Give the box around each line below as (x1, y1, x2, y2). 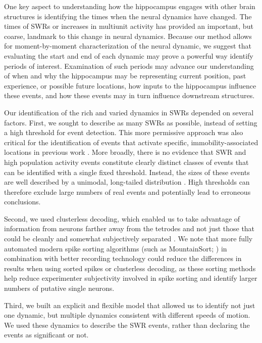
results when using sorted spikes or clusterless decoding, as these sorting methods (4, 263, 256, 273)
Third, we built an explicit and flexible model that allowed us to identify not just (4, 299, 255, 310)
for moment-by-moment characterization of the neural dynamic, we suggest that (4, 40, 251, 51)
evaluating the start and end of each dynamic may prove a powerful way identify (4, 50, 253, 61)
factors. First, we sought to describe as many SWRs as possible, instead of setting (4, 117, 257, 127)
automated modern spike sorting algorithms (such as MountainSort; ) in (4, 243, 227, 253)
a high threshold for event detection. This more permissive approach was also (4, 127, 243, 138)
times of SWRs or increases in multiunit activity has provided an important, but (4, 21, 253, 31)
